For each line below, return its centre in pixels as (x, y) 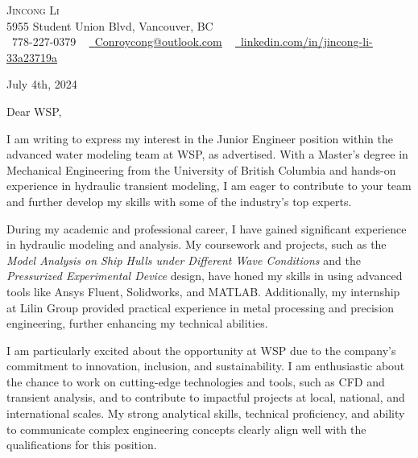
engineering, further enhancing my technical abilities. (137, 323)
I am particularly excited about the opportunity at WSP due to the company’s (201, 350)
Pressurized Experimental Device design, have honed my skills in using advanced (205, 276)
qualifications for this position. (82, 445)
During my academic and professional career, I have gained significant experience (207, 228)
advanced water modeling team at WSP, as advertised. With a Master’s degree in (207, 154)
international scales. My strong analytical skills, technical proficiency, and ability (206, 413)
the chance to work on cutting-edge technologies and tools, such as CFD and (196, 381)
